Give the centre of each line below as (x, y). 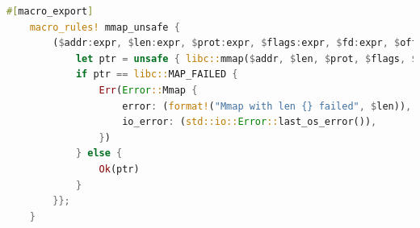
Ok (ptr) (119, 169)
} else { (99, 153)
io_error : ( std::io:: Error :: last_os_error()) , (250, 122)
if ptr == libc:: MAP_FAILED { (157, 75)
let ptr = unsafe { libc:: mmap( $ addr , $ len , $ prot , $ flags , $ (246, 58)
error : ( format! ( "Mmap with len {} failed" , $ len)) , (267, 106)
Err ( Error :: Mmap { (148, 90)
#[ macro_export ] (50, 11)
